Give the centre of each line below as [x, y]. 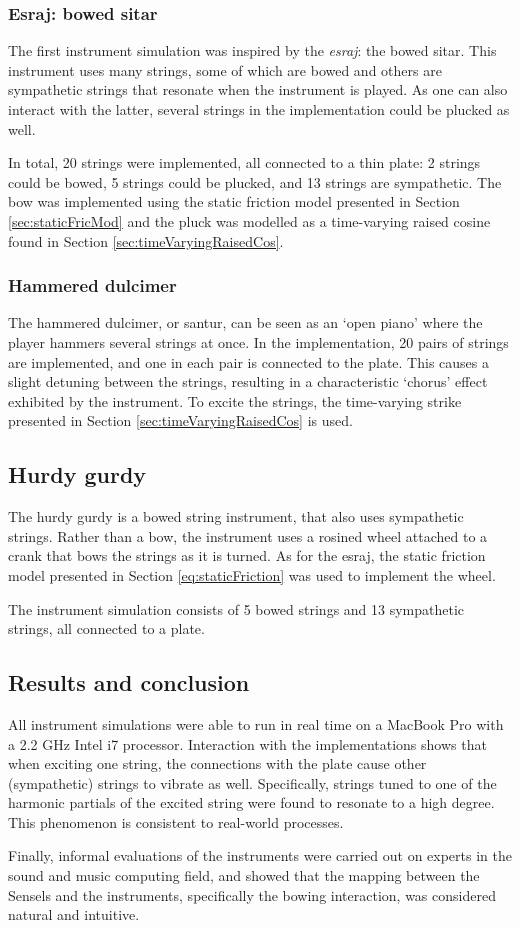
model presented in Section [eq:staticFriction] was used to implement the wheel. [252, 574]
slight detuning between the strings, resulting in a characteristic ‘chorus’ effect [248, 381]
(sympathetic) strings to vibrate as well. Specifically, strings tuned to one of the [252, 782]
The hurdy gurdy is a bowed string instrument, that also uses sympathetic [236, 516]
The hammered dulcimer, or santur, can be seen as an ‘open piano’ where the [245, 322]
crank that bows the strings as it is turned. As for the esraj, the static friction [247, 555]
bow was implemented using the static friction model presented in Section [234, 201]
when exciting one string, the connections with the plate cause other [217, 763]
